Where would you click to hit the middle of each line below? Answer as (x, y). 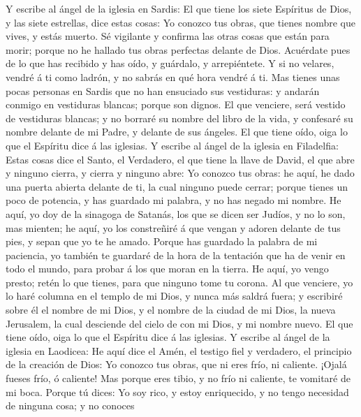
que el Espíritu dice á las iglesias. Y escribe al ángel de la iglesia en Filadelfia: (172, 145)
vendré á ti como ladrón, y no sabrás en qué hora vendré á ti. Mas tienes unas (173, 76)
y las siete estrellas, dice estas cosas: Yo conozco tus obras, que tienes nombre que (180, 22)
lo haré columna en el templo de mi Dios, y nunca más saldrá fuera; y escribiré (174, 296)
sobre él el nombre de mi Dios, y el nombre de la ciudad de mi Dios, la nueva (171, 310)
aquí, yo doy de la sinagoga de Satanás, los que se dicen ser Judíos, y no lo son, (176, 213)
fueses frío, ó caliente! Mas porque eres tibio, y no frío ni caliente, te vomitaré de (178, 378)
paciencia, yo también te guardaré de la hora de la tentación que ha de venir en (176, 255)
